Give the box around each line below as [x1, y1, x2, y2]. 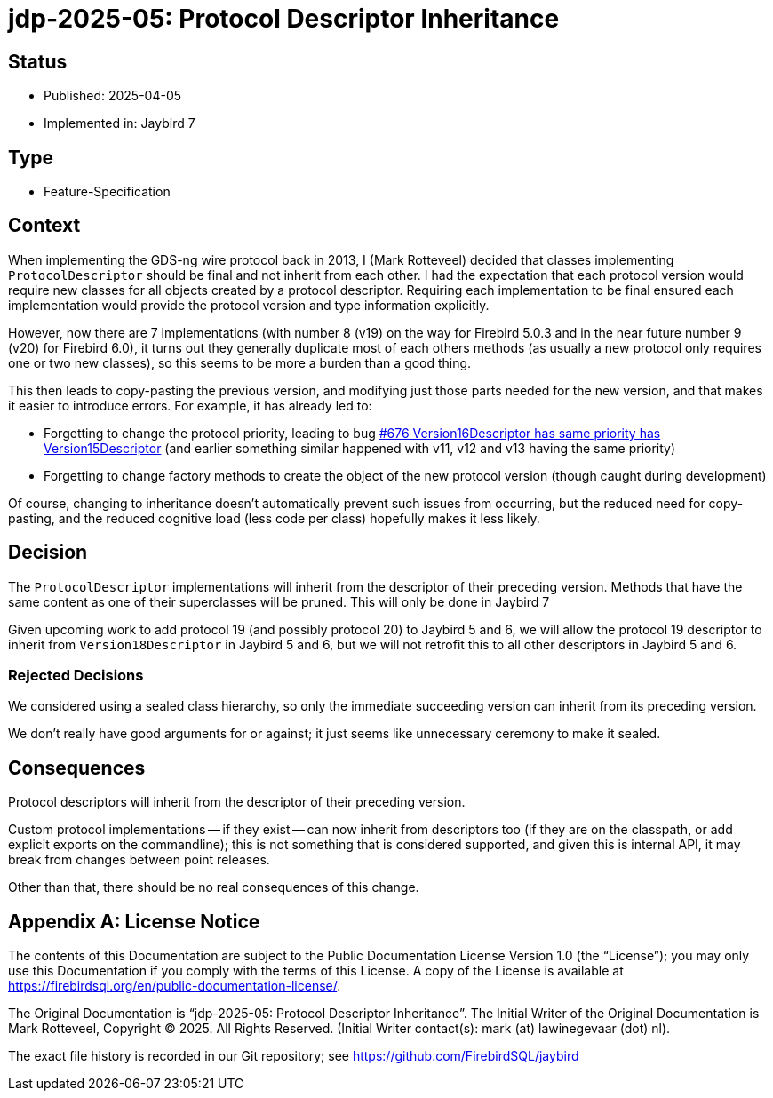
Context [8, 214, 81, 237]
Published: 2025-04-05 [44, 88, 182, 104]
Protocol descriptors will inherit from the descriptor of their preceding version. [8, 794, 466, 810]
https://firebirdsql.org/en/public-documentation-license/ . [8, 978, 341, 994]
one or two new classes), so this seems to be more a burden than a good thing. [8, 354, 472, 370]
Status [8, 50, 68, 73]
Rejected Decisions [8, 666, 144, 685]
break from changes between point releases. [8, 852, 270, 868]
